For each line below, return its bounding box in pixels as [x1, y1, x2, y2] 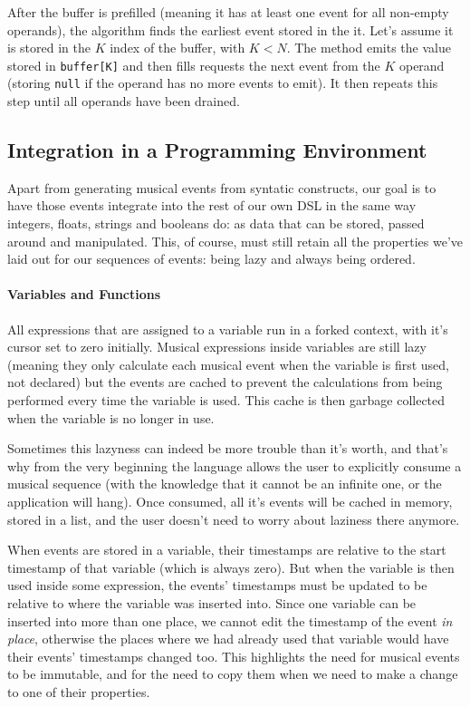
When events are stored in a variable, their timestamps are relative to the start [7, 540, 446, 559]
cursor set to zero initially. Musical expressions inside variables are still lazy [7, 337, 427, 356]
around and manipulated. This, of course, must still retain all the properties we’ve [7, 231, 464, 250]
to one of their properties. [7, 682, 150, 701]
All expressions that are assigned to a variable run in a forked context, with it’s [7, 319, 448, 338]
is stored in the [7, 38, 91, 57]
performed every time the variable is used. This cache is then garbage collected [7, 391, 446, 410]
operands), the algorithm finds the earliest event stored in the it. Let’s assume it [7, 20, 454, 39]
